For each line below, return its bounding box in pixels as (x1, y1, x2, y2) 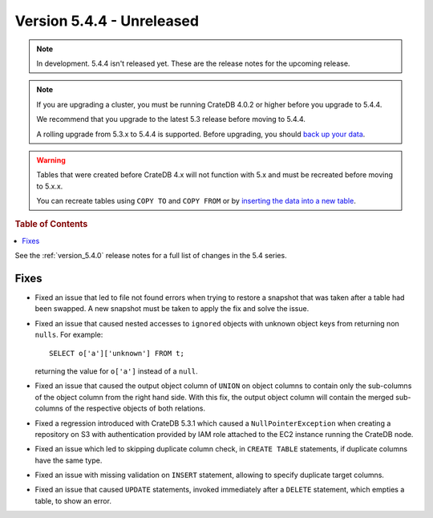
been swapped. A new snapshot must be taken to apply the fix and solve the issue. (34, 304, 310, 314)
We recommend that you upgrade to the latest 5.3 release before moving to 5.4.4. (36, 115, 306, 124)
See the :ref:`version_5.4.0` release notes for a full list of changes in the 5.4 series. (14, 251, 288, 261)
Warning (36, 155, 66, 164)
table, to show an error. (34, 496, 112, 505)
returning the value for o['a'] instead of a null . (34, 366, 198, 376)
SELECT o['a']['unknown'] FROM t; (49, 349, 184, 358)
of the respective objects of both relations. (64, 403, 206, 413)
